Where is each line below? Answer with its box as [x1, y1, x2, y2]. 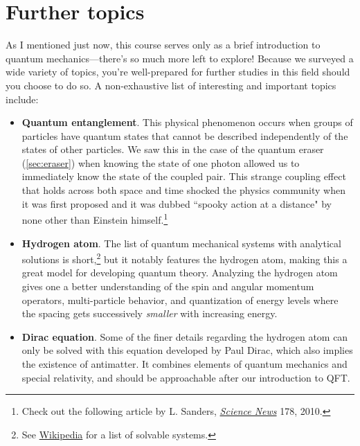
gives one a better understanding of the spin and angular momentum [21, 278, 314, 293]
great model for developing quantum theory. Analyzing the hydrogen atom [21, 265, 338, 280]
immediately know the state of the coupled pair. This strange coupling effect [21, 169, 346, 184]
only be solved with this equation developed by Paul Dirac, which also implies [21, 343, 353, 357]
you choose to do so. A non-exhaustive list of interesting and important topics [6, 78, 336, 92]
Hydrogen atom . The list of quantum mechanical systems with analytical [21, 235, 341, 250]
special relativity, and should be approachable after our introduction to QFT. [21, 370, 350, 384]
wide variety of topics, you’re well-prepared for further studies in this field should [6, 64, 350, 79]
